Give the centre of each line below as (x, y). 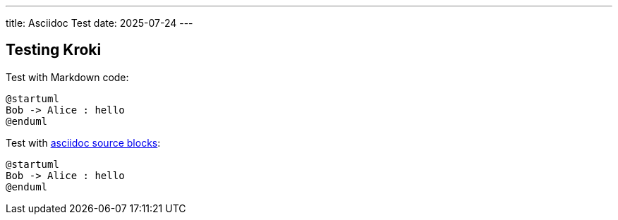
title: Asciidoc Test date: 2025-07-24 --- (99, 23)
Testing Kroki (54, 50)
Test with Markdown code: (67, 77)
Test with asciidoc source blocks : (83, 142)
